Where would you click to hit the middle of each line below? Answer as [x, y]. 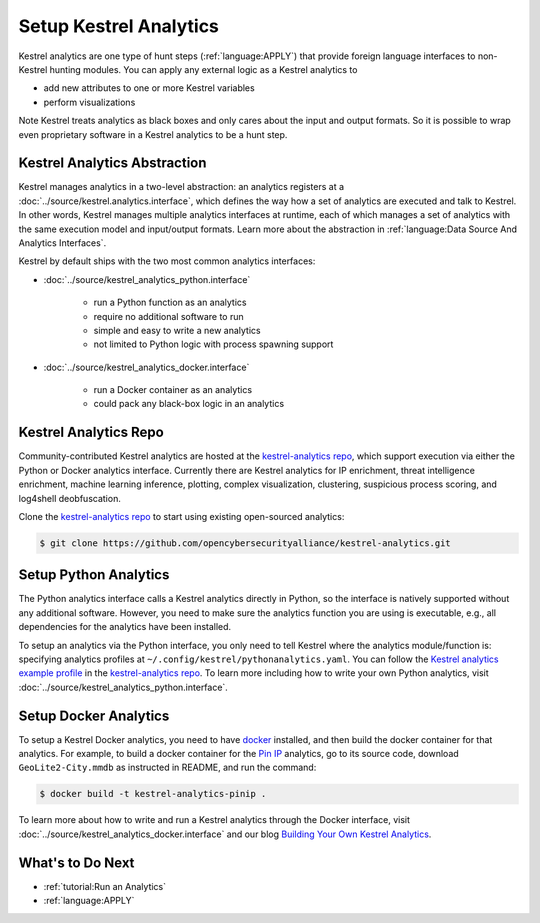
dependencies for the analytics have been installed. [125, 627]
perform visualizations [89, 102]
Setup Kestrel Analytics [119, 26]
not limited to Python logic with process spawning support [213, 344]
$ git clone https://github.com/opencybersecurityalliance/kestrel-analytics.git [245, 543]
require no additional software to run [168, 316]
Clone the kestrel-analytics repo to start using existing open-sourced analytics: [181, 516]
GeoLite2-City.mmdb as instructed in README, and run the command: [167, 767]
